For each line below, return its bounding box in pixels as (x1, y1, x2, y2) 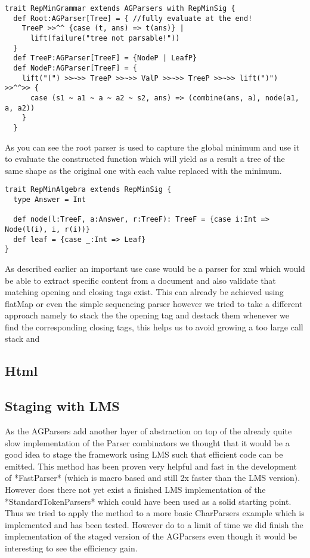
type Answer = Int (13, 195, 86, 204)
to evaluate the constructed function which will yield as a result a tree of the (5, 152, 285, 165)
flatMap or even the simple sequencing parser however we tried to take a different (5, 297, 303, 309)
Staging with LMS (5, 397, 120, 415)
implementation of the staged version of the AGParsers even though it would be (5, 530, 297, 542)
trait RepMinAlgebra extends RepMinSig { (5, 185, 172, 194)
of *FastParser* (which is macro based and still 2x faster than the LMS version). (5, 471, 300, 484)
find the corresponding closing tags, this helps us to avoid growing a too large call (5, 320, 303, 333)
